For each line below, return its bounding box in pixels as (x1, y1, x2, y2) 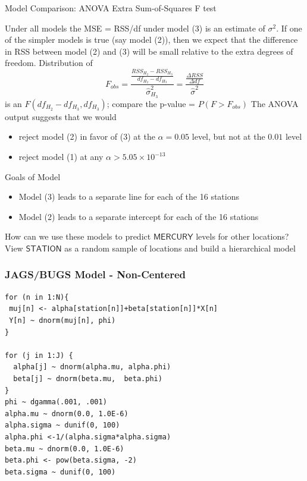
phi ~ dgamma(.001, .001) (5, 398, 107, 407)
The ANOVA (250, 97, 299, 109)
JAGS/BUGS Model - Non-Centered (5, 267, 186, 282)
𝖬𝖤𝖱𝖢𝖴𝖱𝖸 (153, 233, 193, 242)
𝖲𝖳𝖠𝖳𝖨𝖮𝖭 (26, 244, 62, 253)
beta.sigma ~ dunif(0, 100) (5, 467, 116, 476)
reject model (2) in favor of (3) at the (18, 130, 155, 143)
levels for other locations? (196, 230, 289, 243)
